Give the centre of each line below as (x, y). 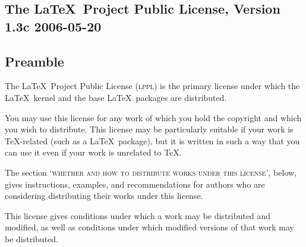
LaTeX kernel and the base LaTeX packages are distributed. (116, 97)
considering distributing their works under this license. (104, 196)
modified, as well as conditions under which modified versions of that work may (150, 227)
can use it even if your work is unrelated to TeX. (93, 152)
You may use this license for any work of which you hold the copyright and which (153, 117)
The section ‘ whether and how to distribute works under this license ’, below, (151, 172)
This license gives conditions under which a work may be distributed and (138, 215)
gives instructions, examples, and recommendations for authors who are (135, 184)
